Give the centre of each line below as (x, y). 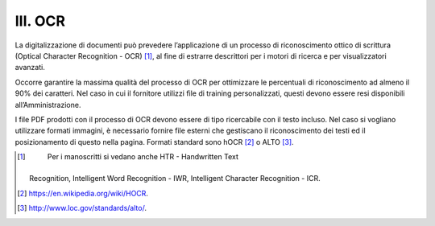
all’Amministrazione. (48, 105)
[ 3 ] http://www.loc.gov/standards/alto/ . (82, 208)
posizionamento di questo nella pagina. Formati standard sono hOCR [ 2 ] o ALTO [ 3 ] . (154, 142)
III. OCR (40, 21)
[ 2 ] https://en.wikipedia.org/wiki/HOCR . (83, 193)
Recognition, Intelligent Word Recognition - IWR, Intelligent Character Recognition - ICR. (175, 179)
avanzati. (30, 68)
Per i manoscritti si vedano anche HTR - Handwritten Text (143, 157)
